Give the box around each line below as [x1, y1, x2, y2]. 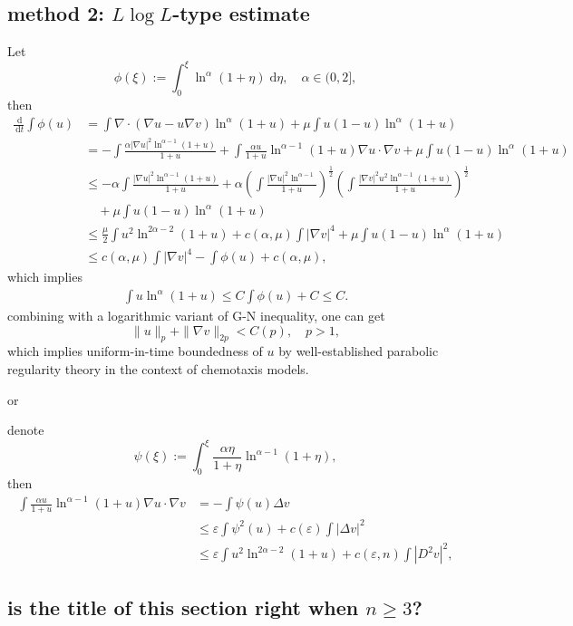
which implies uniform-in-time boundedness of [7, 342, 263, 361]
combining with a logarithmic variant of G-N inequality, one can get [7, 306, 385, 325]
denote [7, 420, 44, 439]
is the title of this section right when [7, 592, 359, 621]
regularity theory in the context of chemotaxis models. [7, 360, 309, 379]
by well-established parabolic [278, 342, 439, 361]
